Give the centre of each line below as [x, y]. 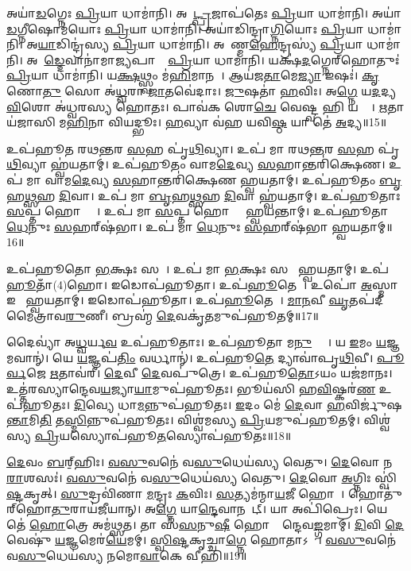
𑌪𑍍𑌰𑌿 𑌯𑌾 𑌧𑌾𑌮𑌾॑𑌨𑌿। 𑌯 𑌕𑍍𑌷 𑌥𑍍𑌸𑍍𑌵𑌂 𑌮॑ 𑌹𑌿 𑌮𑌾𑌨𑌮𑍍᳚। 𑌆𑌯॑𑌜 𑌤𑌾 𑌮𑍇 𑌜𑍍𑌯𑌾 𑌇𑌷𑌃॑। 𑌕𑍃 [193, 75]
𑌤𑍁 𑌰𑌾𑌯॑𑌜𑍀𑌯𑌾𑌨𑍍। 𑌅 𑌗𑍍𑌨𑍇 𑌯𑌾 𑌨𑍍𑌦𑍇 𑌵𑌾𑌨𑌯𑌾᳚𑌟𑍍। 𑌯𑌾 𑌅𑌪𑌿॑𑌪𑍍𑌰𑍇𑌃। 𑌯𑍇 [219, 509]
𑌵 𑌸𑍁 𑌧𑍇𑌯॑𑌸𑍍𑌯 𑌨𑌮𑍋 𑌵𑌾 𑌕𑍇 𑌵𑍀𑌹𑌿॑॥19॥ [127, 555]
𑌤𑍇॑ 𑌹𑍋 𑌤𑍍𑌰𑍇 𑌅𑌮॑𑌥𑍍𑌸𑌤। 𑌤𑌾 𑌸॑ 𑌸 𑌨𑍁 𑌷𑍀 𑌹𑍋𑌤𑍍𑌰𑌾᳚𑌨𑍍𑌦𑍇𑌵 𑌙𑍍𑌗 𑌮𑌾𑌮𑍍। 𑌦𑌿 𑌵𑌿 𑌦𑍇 [205, 524]
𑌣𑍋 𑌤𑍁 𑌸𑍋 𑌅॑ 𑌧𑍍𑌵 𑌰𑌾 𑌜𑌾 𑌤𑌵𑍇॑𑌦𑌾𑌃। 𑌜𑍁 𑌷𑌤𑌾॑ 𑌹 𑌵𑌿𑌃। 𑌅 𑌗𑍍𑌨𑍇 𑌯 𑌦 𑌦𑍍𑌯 [201, 90]
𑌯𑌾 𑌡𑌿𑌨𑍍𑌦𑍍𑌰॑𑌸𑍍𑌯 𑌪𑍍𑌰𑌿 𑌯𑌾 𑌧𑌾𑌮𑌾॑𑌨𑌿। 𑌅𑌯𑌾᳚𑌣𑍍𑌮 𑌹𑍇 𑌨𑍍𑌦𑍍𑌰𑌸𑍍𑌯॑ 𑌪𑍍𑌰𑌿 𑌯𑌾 [200, 44]
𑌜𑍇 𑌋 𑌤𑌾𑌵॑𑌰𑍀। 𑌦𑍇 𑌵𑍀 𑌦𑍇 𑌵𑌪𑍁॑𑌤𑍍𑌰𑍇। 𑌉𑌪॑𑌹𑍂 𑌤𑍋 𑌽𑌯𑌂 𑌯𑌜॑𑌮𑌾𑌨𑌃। [209, 373]
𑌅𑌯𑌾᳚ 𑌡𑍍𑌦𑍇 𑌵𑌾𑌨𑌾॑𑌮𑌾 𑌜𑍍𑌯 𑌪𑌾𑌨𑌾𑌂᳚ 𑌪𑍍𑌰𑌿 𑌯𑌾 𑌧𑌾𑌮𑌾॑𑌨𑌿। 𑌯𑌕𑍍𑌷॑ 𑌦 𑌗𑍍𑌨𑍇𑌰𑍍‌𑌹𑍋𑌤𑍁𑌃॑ [213, 59]
